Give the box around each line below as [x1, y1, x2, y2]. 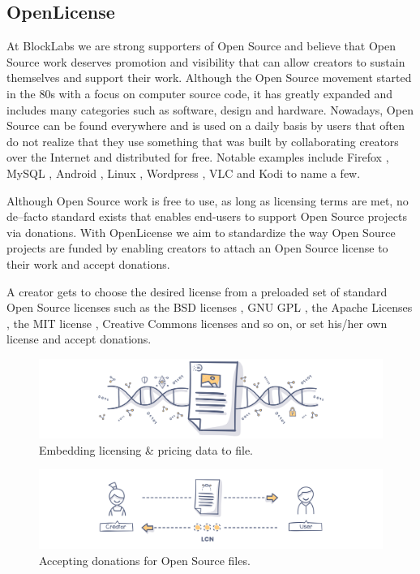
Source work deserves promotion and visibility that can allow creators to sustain [6, 53, 405, 70]
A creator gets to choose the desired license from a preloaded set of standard [6, 283, 388, 300]
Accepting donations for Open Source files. [39, 551, 251, 568]
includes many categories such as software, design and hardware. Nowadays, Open [6, 101, 414, 118]
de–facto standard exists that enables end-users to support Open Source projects [6, 208, 407, 225]
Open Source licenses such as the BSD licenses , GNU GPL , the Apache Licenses [6, 299, 413, 316]
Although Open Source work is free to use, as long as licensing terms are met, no [6, 192, 409, 209]
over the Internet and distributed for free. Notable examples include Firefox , [6, 149, 389, 166]
